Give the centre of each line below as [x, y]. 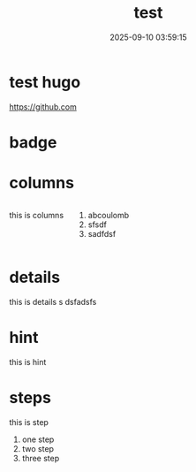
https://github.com [43, 107]
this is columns [37, 215]
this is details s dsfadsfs [53, 301]
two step [38, 448]
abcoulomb [109, 215]
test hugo [45, 82]
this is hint [28, 362]
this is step [29, 422]
